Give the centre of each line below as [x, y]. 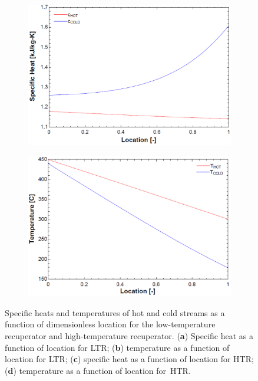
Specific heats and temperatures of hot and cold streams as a [115, 312]
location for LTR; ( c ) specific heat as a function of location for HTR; [129, 359]
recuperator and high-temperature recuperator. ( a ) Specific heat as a [129, 336]
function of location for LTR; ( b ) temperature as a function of [117, 347]
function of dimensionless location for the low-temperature [110, 324]
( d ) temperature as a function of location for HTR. [98, 370]
